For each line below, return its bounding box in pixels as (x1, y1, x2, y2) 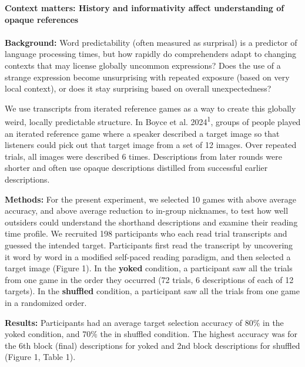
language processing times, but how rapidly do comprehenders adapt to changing (5, 48, 296, 60)
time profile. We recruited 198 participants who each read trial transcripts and (5, 227, 287, 240)
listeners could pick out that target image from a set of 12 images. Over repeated (5, 139, 297, 151)
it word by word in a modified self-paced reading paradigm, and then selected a (5, 250, 291, 262)
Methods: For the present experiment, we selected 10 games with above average (5, 193, 296, 205)
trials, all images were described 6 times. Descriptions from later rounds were (5, 150, 282, 162)
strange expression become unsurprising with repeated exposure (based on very (5, 70, 290, 83)
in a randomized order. (5, 296, 87, 308)
